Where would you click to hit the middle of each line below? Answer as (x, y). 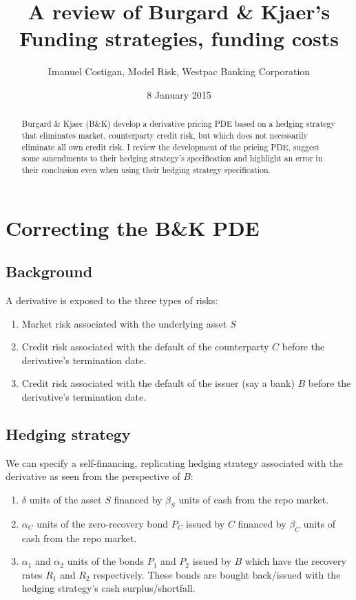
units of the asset (65, 499)
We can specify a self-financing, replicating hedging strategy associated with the (174, 462)
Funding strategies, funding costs (179, 38)
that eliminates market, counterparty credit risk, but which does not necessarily (165, 135)
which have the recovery (295, 561)
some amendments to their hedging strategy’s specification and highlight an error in (172, 158)
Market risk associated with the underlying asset (124, 323)
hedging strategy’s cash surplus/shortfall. (108, 588)
